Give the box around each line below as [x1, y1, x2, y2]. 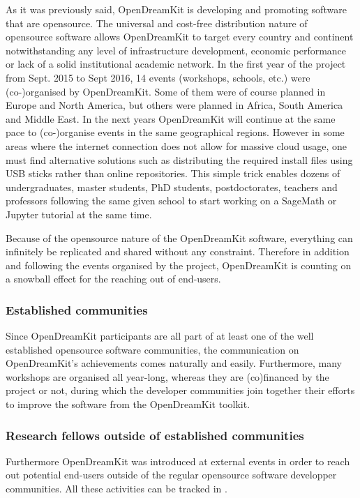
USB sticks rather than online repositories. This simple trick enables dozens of [6, 166, 340, 181]
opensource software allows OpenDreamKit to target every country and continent [6, 29, 354, 44]
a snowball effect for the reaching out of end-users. [6, 271, 221, 286]
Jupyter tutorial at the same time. [6, 206, 152, 221]
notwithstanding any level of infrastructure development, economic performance [6, 43, 347, 57]
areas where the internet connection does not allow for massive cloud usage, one [6, 138, 347, 153]
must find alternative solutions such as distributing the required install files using [6, 152, 353, 167]
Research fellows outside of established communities [6, 426, 304, 444]
